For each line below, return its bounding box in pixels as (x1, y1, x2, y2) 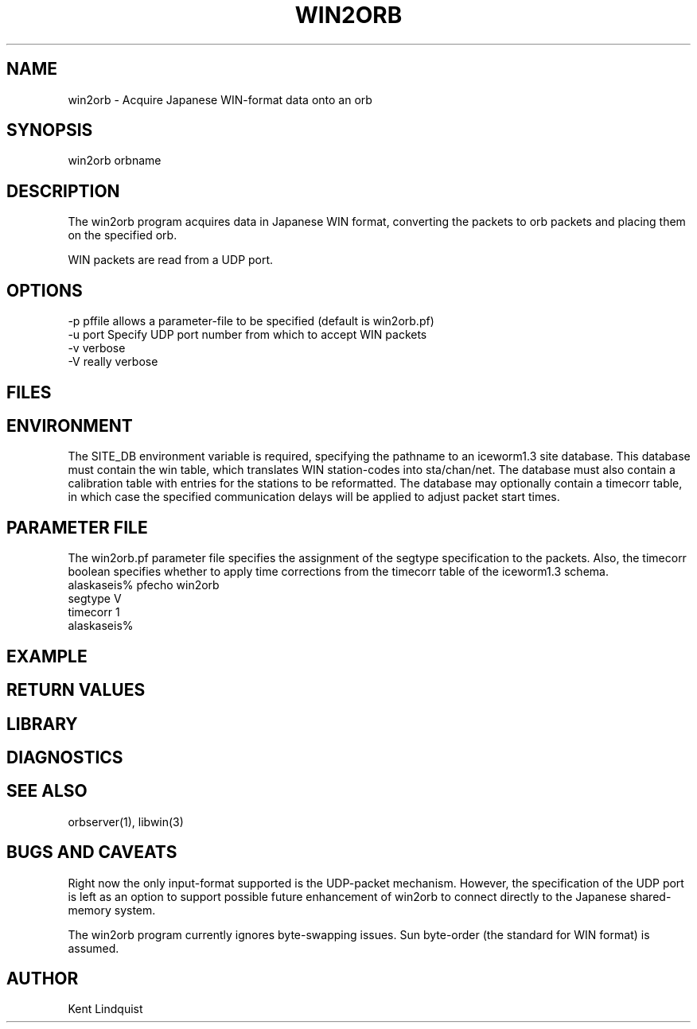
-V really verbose (68, 355, 158, 369)
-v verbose (68, 341, 126, 355)
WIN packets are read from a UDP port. (68, 253, 274, 267)
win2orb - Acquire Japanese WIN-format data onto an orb (68, 92, 372, 107)
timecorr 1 (68, 605, 120, 619)
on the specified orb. (68, 228, 177, 243)
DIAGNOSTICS (6, 747, 123, 767)
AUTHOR (6, 969, 79, 989)
